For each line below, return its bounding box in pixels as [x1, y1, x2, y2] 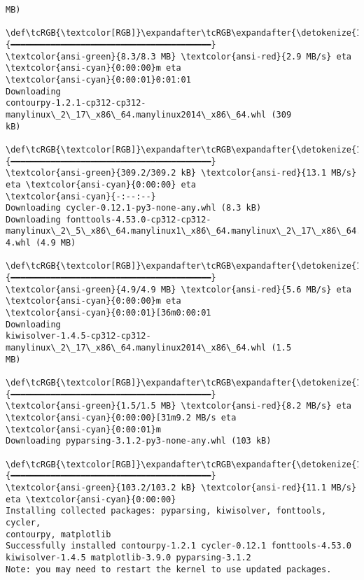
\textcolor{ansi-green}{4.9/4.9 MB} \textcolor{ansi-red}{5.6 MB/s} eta [6, 284, 351, 295]
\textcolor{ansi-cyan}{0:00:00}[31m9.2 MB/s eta [6, 412, 237, 423]
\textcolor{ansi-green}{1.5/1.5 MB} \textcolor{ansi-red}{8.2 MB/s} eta [6, 401, 351, 411]
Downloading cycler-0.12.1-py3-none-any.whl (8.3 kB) [6, 203, 262, 213]
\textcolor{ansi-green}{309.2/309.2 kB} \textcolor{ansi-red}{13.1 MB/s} [6, 168, 357, 178]
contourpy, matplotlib [6, 529, 111, 539]
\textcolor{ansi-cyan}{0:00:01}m [6, 424, 161, 434]
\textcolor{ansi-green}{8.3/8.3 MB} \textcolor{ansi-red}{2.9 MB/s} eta [6, 51, 351, 62]
